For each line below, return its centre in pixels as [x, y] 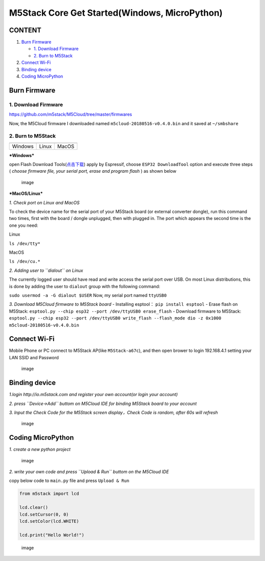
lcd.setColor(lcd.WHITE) [49, 521]
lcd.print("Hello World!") [52, 535]
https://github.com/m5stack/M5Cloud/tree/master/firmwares [71, 114]
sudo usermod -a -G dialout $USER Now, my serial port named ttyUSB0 [88, 295]
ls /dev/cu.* [25, 262]
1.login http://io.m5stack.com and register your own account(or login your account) [93, 395]
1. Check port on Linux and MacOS [44, 202]
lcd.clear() [34, 508]
